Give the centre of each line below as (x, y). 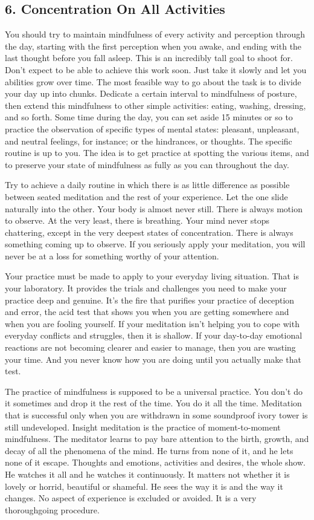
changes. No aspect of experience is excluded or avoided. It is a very (131, 498)
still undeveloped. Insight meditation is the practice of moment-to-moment (143, 427)
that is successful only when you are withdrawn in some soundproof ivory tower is (156, 415)
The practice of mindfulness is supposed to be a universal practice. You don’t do (154, 391)
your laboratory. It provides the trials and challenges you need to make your (146, 288)
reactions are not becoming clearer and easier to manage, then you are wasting (150, 347)
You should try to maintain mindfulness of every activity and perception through (155, 34)
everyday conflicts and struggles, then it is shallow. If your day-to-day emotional (154, 335)
